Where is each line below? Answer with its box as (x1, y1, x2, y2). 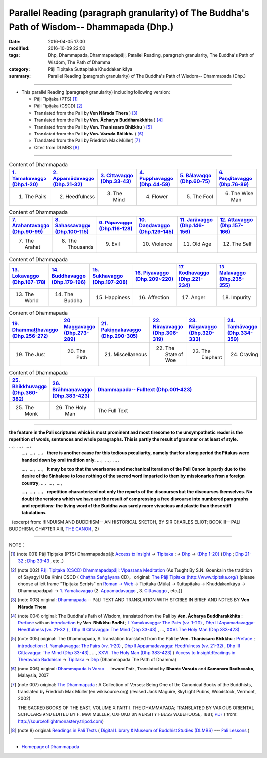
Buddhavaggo (51, 272, 86, 279)
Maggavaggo (63, 323, 96, 330)
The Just (24, 351, 45, 357)
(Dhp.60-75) (180, 178, 210, 185)
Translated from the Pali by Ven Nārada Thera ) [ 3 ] (34, 110, 138, 116)
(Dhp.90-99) (12, 228, 43, 235)
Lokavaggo (12, 272, 39, 279)
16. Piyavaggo (135, 269, 169, 276)
